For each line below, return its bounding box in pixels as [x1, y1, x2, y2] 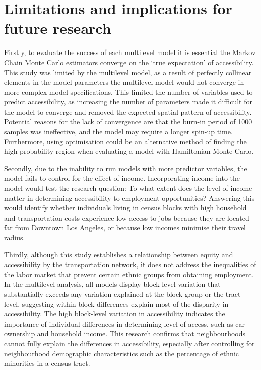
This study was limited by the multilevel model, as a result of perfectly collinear [4, 67, 252, 77]
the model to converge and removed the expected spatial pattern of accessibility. [4, 106, 252, 117]
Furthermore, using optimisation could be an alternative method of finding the [4, 136, 247, 146]
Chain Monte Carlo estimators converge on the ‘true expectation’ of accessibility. [4, 57, 254, 67]
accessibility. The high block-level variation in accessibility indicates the [4, 308, 225, 319]
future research [4, 18, 111, 38]
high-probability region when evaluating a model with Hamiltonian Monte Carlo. [4, 146, 254, 156]
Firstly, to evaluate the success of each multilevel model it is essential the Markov [4, 47, 256, 58]
